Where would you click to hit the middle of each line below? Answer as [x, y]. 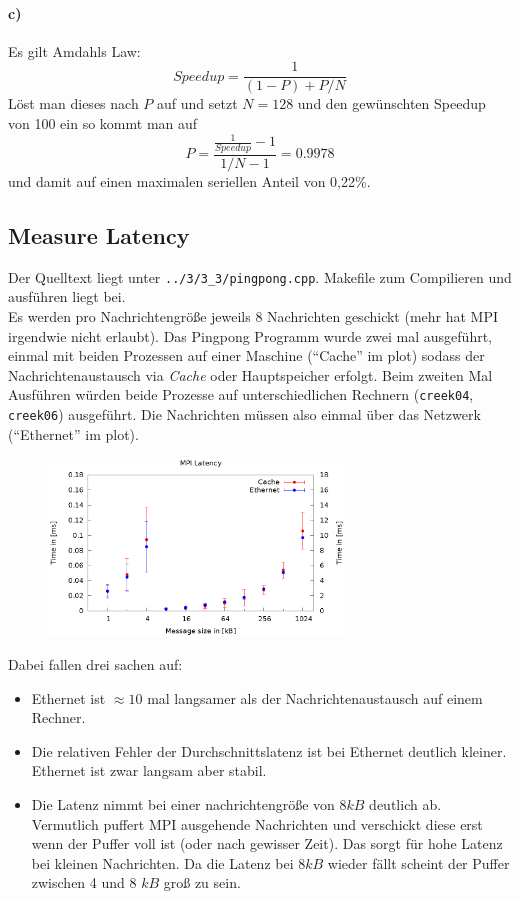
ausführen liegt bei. [67, 296]
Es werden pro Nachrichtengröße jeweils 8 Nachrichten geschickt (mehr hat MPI [253, 316]
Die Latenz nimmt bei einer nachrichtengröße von [183, 803]
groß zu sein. [202, 882]
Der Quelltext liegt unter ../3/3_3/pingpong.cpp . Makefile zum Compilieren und [260, 276]
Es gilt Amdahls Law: [74, 50]
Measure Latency [99, 235]
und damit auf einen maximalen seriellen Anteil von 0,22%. [189, 181]
